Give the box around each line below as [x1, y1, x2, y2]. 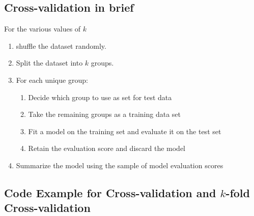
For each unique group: [16, 74, 88, 85]
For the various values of [4, 23, 81, 34]
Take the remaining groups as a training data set [28, 109, 181, 119]
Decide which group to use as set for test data [28, 91, 172, 102]
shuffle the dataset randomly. [16, 40, 106, 51]
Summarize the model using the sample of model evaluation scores [16, 160, 223, 170]
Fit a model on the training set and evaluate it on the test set [28, 126, 221, 136]
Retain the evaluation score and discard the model [28, 143, 186, 153]
